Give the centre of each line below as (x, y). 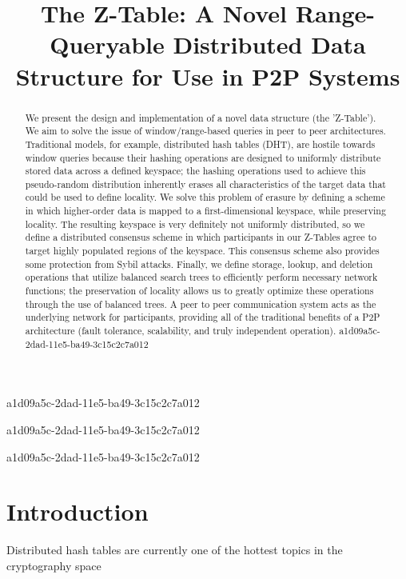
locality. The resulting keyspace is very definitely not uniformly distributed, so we (195, 224)
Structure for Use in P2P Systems (208, 76)
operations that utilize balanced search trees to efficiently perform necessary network (201, 277)
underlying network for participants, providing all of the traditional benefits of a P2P (203, 317)
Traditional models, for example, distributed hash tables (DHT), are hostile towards (200, 144)
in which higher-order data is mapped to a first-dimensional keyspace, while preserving (205, 211)
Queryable (107, 44)
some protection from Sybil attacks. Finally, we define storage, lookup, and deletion (199, 264)
